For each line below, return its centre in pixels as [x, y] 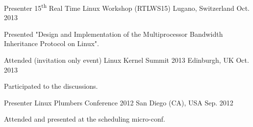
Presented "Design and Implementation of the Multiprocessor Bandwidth [114, 34]
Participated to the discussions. [51, 86]
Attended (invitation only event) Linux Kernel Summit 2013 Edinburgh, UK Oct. [126, 60]
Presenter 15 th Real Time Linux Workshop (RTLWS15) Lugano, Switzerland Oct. [127, 7]
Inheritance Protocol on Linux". [51, 43]
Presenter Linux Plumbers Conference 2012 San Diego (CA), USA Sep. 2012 [119, 102]
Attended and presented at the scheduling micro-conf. [85, 119]
